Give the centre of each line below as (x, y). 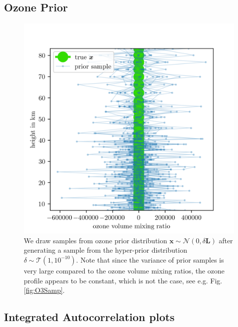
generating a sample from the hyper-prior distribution (106, 250)
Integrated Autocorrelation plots (89, 317)
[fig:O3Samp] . (44, 290)
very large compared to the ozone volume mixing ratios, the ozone (124, 270)
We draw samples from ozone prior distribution (96, 240)
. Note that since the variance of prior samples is (150, 259)
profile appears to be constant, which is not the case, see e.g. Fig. (123, 280)
